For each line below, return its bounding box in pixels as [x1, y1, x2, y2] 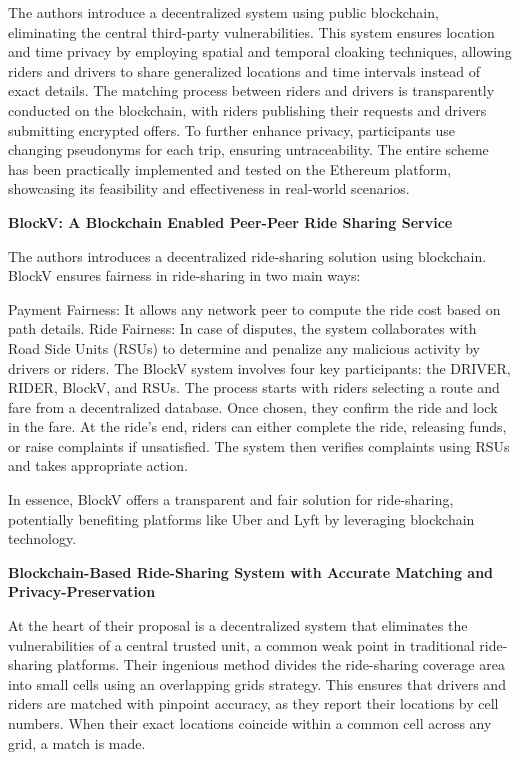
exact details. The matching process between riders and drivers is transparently [8, 80, 495, 101]
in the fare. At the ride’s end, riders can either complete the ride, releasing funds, [8, 416, 507, 437]
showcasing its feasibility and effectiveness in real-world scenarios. [8, 178, 410, 199]
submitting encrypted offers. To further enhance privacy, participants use [8, 119, 456, 140]
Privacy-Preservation [8, 581, 156, 602]
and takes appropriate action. [8, 455, 188, 476]
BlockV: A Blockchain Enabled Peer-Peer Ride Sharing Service [8, 211, 453, 232]
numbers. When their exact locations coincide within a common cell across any [8, 713, 492, 733]
